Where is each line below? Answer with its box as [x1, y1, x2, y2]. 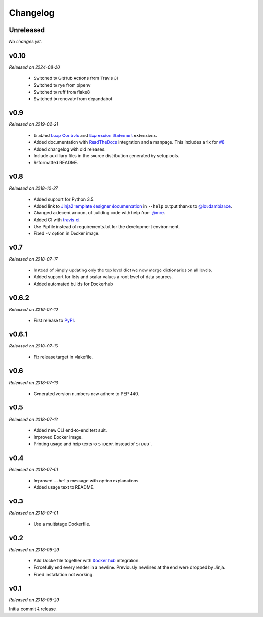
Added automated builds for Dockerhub [33, 281, 113, 287]
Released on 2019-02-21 [9, 121, 58, 127]
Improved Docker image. [33, 434, 83, 440]
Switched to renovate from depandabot [33, 96, 113, 102]
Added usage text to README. [33, 484, 94, 490]
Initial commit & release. [9, 606, 57, 612]
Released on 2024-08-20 [9, 64, 60, 70]
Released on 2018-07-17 [9, 256, 58, 262]
